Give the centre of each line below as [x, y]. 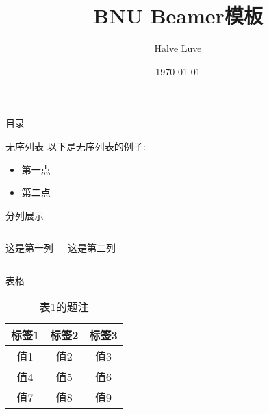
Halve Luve [178, 48]
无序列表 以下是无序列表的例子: [76, 146]
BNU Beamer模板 [178, 15]
